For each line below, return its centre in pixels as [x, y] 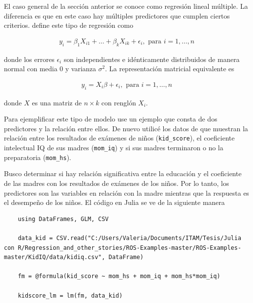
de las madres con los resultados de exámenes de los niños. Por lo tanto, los [117, 183]
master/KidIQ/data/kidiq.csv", [55, 257]
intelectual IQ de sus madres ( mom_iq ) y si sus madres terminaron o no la [114, 148]
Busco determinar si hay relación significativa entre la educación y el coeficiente [123, 173]
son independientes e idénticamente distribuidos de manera [152, 59]
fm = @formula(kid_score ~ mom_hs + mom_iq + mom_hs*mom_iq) [119, 276]
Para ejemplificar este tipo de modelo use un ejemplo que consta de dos [111, 119]
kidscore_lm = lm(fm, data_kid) [70, 295]
